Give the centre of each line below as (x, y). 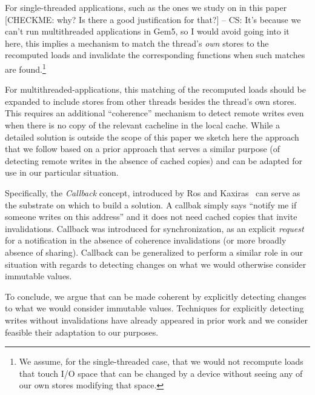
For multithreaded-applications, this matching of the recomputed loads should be (155, 89)
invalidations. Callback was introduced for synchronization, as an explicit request (154, 228)
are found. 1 (25, 68)
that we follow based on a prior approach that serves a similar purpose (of (143, 149)
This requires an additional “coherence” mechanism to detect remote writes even (154, 113)
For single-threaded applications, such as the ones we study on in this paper (146, 7)
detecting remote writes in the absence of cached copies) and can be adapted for (154, 160)
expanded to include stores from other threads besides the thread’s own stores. (151, 101)
